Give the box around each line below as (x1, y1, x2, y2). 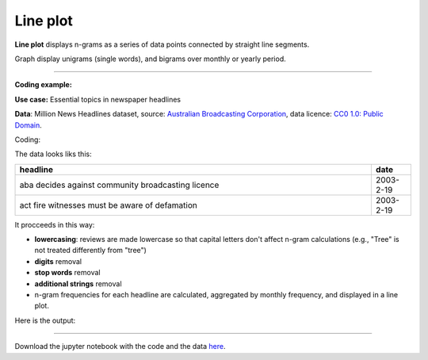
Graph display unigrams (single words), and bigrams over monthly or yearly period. (14, 54, 286, 63)
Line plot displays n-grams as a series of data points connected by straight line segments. (14, 40, 310, 49)
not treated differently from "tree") (34, 246, 147, 255)
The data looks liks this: (14, 149, 92, 159)
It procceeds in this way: (14, 220, 95, 229)
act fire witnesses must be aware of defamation (19, 199, 198, 210)
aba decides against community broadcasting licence (19, 179, 220, 190)
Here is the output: (14, 316, 76, 325)
